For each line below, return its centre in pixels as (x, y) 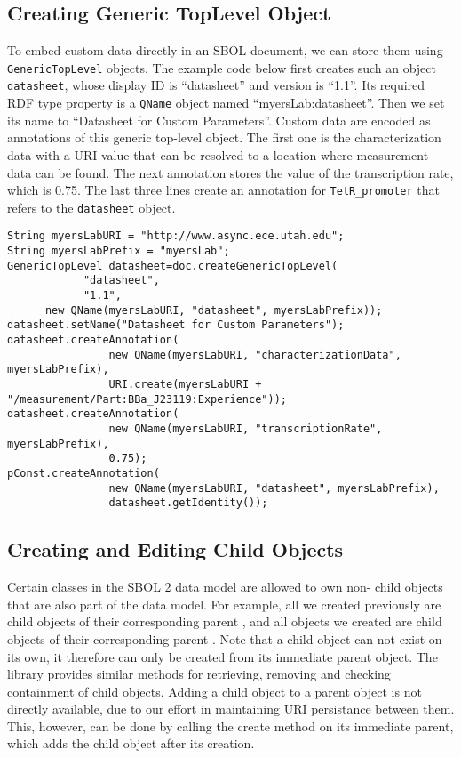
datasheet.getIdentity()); (188, 503)
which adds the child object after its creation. (131, 743)
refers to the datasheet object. (91, 207)
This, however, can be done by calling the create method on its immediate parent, (230, 726)
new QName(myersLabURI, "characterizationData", (255, 355)
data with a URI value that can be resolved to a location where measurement (218, 154)
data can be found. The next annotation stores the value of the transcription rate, (230, 172)
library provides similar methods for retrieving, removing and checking (199, 674)
